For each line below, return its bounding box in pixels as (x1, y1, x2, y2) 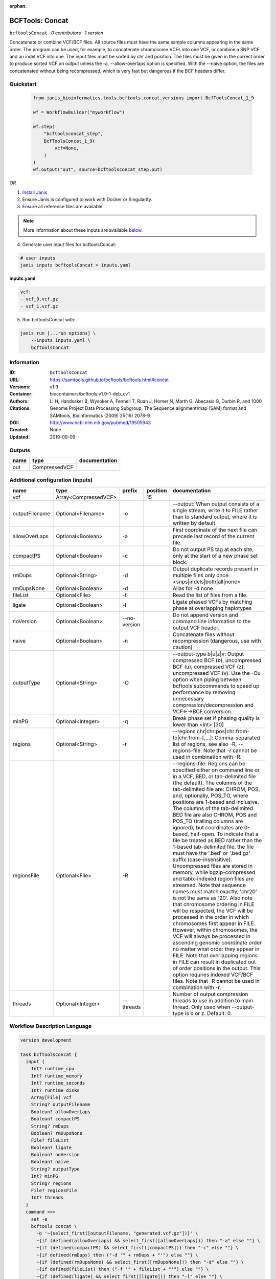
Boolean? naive (31, 1159, 69, 1165)
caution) (172, 644, 193, 651)
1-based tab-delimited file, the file (172, 843, 254, 850)
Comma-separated (214, 734, 260, 741)
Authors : (9, 398, 29, 404)
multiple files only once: (172, 571, 230, 579)
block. (172, 558, 188, 565)
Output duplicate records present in (172, 565, 259, 572)
